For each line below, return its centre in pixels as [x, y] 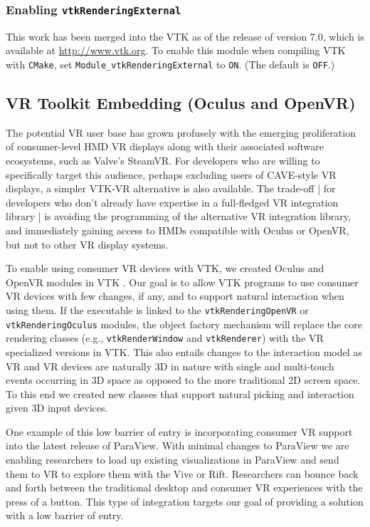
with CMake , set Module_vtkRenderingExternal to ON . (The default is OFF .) [170, 64]
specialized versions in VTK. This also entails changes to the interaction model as [184, 351]
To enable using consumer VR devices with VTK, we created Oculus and [165, 268]
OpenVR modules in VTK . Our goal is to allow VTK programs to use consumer [182, 282]
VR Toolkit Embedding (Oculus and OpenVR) [181, 103]
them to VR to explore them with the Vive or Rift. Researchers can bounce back [182, 473]
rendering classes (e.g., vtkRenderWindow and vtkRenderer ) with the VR [165, 338]
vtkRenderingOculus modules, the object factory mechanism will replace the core [184, 324]
